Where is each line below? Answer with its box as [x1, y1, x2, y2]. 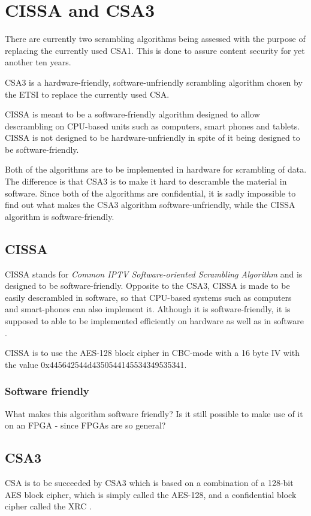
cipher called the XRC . [5, 500, 92, 512]
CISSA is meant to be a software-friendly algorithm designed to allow [5, 108, 260, 120]
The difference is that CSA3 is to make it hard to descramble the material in [5, 175, 287, 188]
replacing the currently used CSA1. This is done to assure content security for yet [5, 44, 305, 56]
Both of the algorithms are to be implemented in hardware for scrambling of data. [5, 163, 307, 176]
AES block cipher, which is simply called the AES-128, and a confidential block [5, 488, 297, 500]
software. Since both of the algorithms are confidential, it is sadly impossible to [5, 186, 296, 199]
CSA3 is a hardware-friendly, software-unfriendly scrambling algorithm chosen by [5, 76, 303, 88]
